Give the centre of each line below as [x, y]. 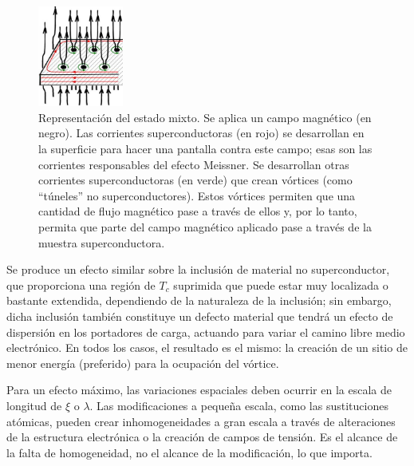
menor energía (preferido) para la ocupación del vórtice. [143, 363]
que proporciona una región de [81, 284]
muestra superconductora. [102, 242]
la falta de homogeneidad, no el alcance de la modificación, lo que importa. [189, 452]
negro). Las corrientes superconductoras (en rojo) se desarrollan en [201, 133]
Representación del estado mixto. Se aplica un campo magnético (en [205, 117]
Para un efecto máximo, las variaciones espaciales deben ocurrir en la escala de [199, 390]
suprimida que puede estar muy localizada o [281, 284]
